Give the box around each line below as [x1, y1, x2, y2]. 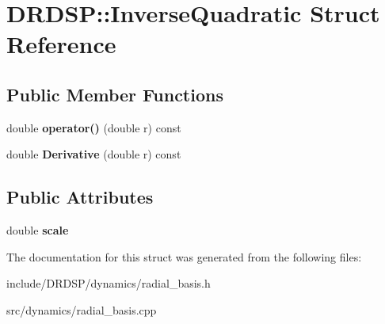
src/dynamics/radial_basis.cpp [6, 301, 157, 318]
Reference [6, 28, 116, 60]
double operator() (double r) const [6, 119, 181, 135]
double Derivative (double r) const [6, 146, 181, 162]
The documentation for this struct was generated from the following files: [6, 248, 362, 265]
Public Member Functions [6, 82, 223, 106]
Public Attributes [6, 185, 154, 209]
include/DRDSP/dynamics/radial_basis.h [6, 275, 211, 292]
